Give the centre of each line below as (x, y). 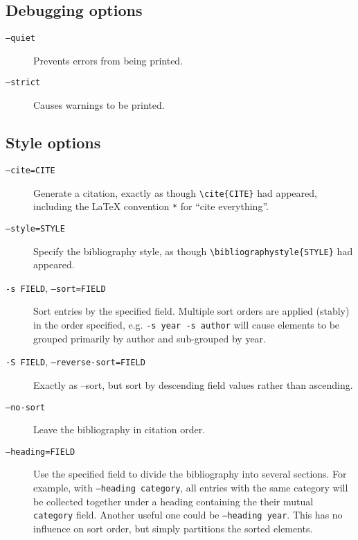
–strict (23, 83)
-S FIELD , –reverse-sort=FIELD (75, 362)
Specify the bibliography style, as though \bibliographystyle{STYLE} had (193, 251)
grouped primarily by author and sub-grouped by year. (150, 338)
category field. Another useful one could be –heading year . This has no (188, 515)
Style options (53, 142)
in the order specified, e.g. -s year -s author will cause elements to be (187, 325)
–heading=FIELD (41, 452)
